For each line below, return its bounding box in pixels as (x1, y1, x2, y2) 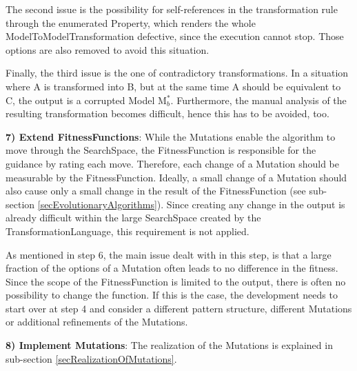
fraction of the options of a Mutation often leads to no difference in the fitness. (6, 261, 338, 275)
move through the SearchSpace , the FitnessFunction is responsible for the (6, 143, 316, 157)
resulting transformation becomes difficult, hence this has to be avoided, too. (6, 106, 329, 121)
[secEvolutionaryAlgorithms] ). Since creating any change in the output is (37, 197, 345, 211)
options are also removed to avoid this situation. (6, 42, 210, 57)
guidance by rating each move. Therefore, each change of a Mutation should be (6, 156, 339, 170)
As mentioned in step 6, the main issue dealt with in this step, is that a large (6, 247, 331, 261)
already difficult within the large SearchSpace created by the (6, 210, 261, 225)
